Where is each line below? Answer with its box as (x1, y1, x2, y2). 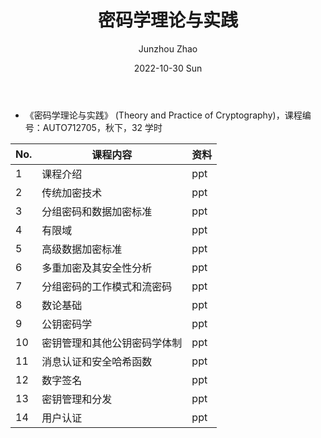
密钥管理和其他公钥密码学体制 (41, 336, 183, 350)
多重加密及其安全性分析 (41, 261, 153, 275)
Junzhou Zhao (138, 42, 198, 55)
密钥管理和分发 (41, 392, 113, 406)
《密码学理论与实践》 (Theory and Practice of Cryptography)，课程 (24, 109, 303, 121)
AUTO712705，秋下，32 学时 (42, 121, 163, 133)
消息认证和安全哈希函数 (41, 354, 153, 368)
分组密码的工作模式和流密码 (41, 279, 173, 293)
